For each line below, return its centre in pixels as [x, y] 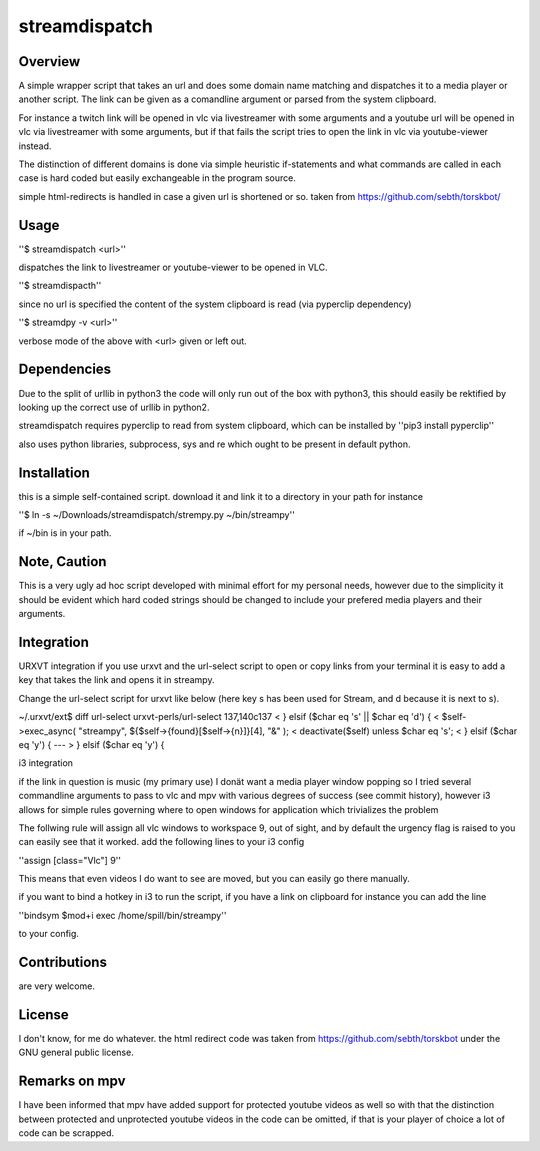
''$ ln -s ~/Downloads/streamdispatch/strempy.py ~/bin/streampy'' [156, 515]
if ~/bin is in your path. [65, 533]
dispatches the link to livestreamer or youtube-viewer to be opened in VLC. [173, 267]
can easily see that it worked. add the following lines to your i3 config [161, 842]
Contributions [62, 962]
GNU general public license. [76, 1052]
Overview [49, 61]
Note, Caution [62, 561]
